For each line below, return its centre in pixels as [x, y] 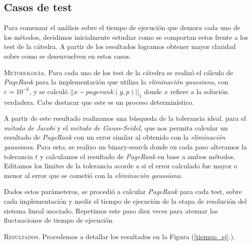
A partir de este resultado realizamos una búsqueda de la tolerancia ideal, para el [125, 118]
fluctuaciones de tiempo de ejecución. [59, 220]
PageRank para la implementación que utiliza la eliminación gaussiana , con [116, 82]
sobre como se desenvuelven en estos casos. [67, 56]
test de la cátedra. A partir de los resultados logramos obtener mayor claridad [120, 46]
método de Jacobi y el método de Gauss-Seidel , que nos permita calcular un [116, 127]
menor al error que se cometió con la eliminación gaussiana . [93, 175]
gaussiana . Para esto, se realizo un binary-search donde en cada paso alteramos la [126, 146]
